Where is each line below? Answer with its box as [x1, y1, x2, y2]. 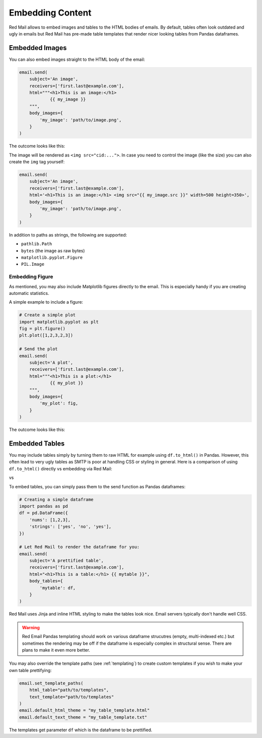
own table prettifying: [9, 667, 52, 673]
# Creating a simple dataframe [19, 497, 94, 502]
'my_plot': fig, [39, 401, 79, 406]
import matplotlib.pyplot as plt [19, 319, 99, 325]
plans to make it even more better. [22, 647, 90, 653]
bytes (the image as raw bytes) [21, 248, 85, 254]
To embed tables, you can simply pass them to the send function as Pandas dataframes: [9, 483, 186, 489]
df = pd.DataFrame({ [19, 510, 68, 516]
